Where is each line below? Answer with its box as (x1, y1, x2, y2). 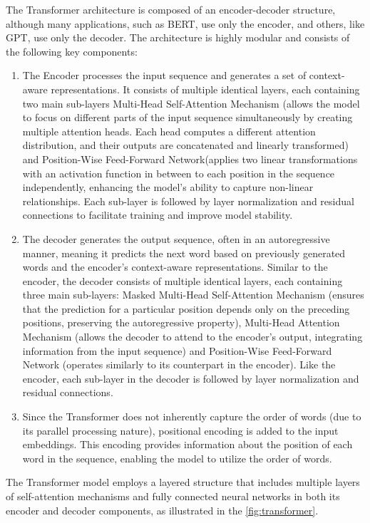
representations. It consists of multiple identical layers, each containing (51, 81, 360, 96)
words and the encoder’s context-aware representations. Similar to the (22, 259, 328, 274)
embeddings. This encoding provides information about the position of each (22, 437, 353, 452)
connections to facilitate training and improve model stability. (22, 207, 293, 222)
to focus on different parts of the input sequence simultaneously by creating (22, 110, 353, 125)
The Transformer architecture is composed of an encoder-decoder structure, (6, 2, 336, 16)
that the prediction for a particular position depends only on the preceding (22, 301, 350, 316)
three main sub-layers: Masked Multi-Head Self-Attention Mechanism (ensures (22, 287, 364, 302)
